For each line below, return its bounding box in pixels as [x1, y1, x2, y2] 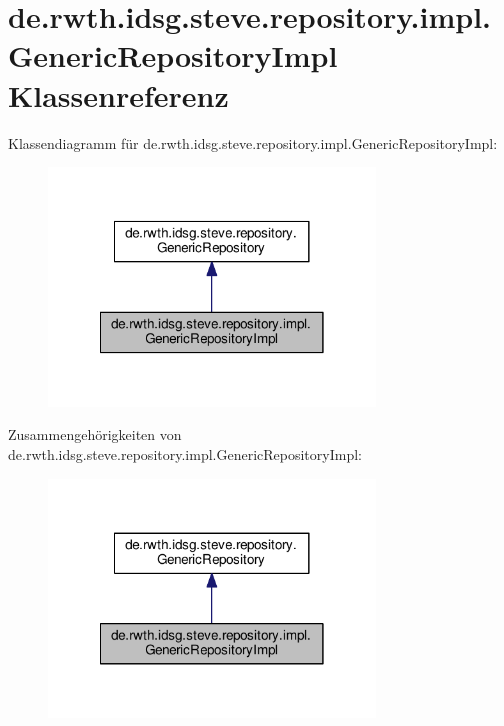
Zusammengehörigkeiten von [8, 424, 182, 445]
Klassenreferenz [8, 74, 229, 115]
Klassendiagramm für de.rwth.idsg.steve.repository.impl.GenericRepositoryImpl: [8, 132, 498, 153]
